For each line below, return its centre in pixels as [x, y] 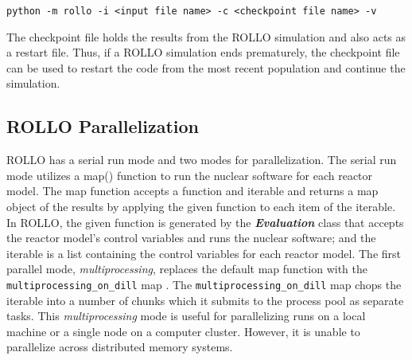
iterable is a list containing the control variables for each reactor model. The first [204, 253]
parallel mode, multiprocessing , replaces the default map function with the [187, 269]
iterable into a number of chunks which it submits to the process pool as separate [205, 300]
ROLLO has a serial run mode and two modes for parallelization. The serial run [202, 160]
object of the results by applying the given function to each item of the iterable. [201, 207]
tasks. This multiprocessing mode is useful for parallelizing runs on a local [186, 316]
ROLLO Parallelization [103, 126]
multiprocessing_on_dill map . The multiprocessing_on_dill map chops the [204, 284]
